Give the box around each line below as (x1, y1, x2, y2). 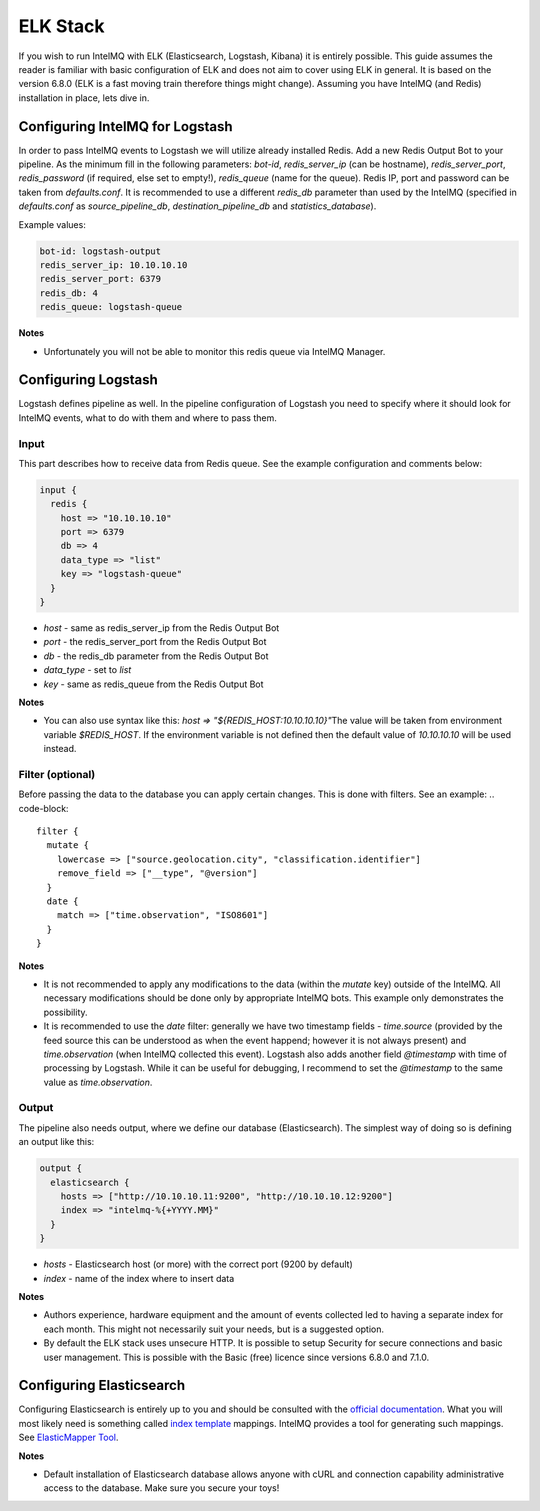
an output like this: (18, 1136, 95, 1148)
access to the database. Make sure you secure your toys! (43, 1482, 280, 1494)
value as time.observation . (43, 1076, 153, 1088)
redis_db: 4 (39, 287, 99, 299)
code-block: (18, 802, 69, 814)
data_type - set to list (43, 664, 132, 676)
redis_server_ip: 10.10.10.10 (39, 259, 188, 270)
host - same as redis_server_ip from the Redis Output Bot (43, 622, 280, 634)
